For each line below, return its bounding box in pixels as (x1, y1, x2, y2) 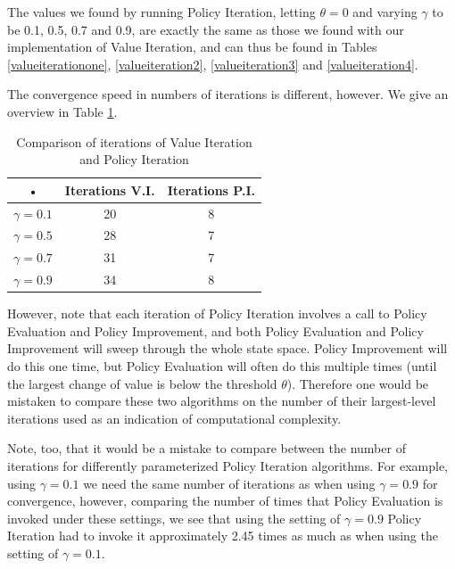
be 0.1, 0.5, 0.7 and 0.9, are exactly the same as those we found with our (7, 20, 404, 38)
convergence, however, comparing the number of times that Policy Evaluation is (7, 491, 443, 510)
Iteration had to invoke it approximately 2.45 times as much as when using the (7, 526, 438, 545)
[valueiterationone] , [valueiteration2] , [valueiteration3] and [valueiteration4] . (7, 54, 418, 73)
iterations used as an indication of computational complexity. (7, 408, 342, 427)
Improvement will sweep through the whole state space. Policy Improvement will (7, 339, 448, 358)
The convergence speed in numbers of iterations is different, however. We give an (7, 85, 449, 103)
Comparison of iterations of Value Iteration (16, 132, 252, 151)
